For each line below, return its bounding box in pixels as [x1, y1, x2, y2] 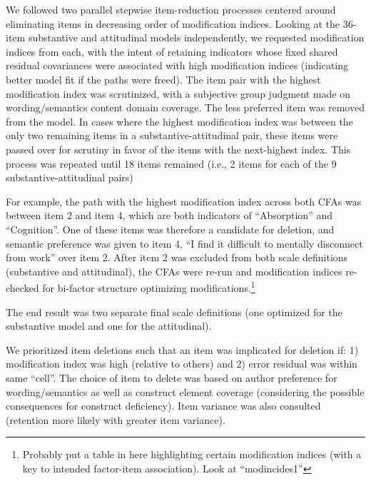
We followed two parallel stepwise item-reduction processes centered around [6, 2, 336, 16]
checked [6, 280, 39, 295]
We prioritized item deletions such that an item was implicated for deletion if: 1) [6, 342, 359, 357]
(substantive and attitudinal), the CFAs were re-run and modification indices [6, 263, 342, 278]
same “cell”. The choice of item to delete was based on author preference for [6, 370, 337, 385]
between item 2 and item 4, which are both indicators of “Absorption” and [6, 208, 332, 223]
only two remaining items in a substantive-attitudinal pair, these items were [6, 128, 338, 143]
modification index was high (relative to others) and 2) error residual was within [6, 356, 357, 371]
